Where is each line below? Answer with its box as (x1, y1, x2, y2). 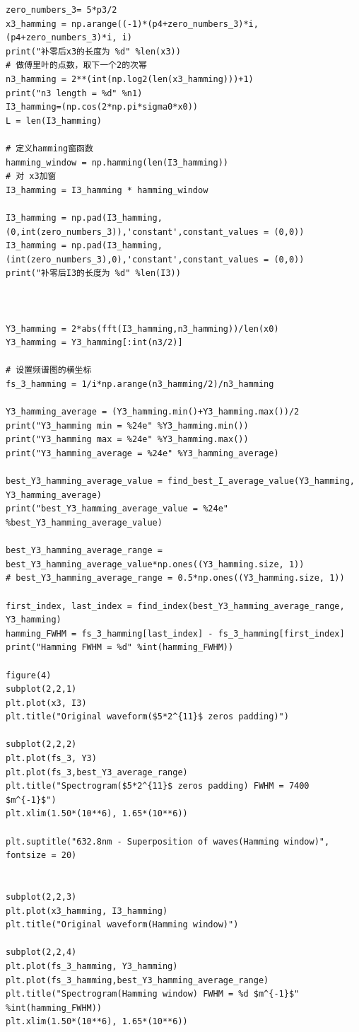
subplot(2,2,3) (6, 892, 77, 902)
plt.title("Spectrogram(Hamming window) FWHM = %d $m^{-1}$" (6, 989, 300, 999)
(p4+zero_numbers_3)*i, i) (6, 33, 132, 43)
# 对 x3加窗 (6, 171, 57, 182)
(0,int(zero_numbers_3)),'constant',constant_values (6, 226, 259, 237)
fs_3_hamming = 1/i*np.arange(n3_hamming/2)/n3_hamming (6, 379, 274, 390)
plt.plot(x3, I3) (6, 697, 87, 708)
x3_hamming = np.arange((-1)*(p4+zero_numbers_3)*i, (6, 18, 259, 29)
